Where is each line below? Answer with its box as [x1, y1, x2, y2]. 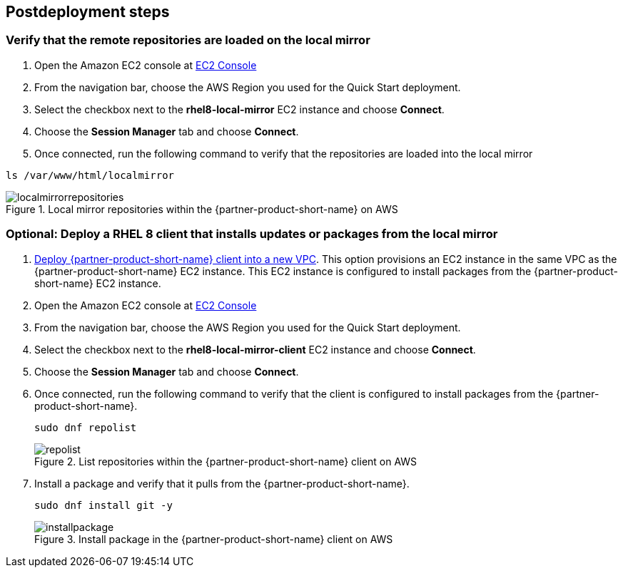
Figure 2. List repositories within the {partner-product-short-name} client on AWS [34, 455, 417, 468]
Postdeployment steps [6, 3, 170, 21]
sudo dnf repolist [34, 421, 137, 433]
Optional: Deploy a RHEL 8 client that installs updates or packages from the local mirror [6, 227, 498, 242]
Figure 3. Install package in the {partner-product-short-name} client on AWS [34, 532, 393, 545]
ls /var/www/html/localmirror [6, 169, 175, 181]
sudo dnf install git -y [34, 499, 173, 511]
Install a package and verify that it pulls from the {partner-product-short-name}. [34, 477, 410, 490]
